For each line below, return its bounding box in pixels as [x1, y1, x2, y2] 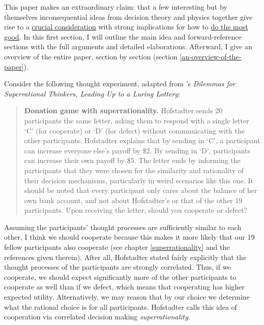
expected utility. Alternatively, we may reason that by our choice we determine [4, 291, 250, 302]
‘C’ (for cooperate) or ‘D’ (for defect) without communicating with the [24, 125, 245, 136]
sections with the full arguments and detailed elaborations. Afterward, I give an [4, 41, 252, 52]
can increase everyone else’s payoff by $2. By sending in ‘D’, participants [24, 145, 250, 155]
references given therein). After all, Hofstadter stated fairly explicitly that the [4, 251, 247, 262]
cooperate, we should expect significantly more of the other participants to [4, 271, 237, 282]
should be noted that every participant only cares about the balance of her [24, 185, 257, 196]
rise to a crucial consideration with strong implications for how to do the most [4, 21, 248, 32]
